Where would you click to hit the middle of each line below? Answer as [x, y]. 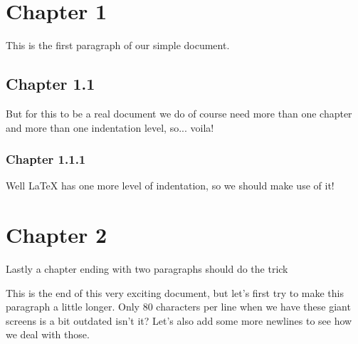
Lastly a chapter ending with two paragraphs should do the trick [147, 269]
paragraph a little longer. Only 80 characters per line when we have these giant [178, 307]
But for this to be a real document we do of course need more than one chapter [179, 113]
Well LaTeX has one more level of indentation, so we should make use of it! [170, 186]
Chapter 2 [57, 235]
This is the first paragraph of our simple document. [118, 45]
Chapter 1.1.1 [46, 159]
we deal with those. [48, 334]
